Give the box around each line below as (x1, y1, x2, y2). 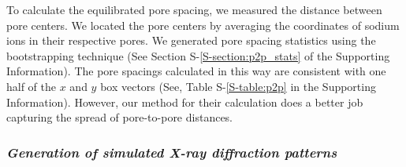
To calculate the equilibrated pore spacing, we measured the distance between (6, 2, 382, 17)
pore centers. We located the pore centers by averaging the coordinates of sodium (6, 16, 400, 33)
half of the (6, 78, 57, 94)
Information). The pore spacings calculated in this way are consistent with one (6, 63, 386, 79)
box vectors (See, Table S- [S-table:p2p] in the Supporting (100, 78, 376, 94)
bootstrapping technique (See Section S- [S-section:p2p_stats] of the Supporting (6, 47, 390, 64)
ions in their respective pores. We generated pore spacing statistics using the (6, 32, 376, 49)
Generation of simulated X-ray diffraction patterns (6, 142, 337, 162)
